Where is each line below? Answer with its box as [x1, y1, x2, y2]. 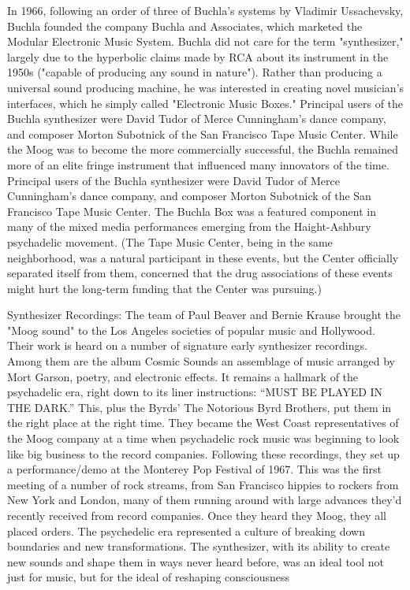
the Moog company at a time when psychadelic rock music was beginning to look [7, 430, 400, 447]
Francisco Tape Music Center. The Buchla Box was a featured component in [7, 202, 376, 219]
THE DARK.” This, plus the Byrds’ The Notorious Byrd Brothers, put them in [7, 399, 392, 415]
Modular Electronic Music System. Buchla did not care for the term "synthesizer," [7, 33, 404, 50]
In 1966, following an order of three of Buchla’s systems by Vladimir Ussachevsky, [7, 2, 404, 18]
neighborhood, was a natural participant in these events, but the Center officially [7, 249, 399, 265]
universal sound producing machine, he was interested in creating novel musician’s [7, 79, 404, 95]
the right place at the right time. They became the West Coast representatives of [7, 414, 399, 431]
